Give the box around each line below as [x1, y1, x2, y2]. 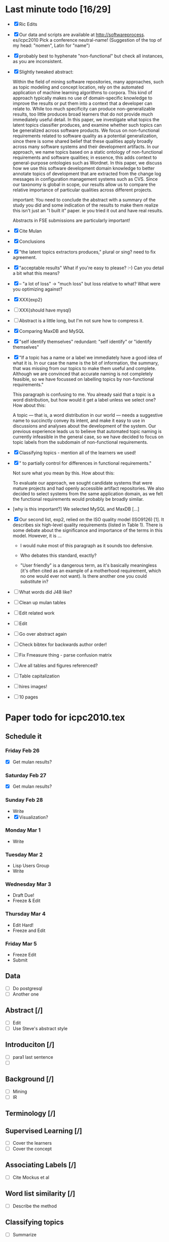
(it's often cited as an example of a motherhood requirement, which [20, 568, 161, 574]
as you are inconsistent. [12, 58, 63, 64]
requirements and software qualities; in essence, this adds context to [12, 154, 157, 160]
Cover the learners [12, 1140, 52, 1146]
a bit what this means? [12, 270, 60, 276]
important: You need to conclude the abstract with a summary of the [12, 196, 156, 203]
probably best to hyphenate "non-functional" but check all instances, [19, 52, 164, 59]
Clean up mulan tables [19, 599, 66, 605]
